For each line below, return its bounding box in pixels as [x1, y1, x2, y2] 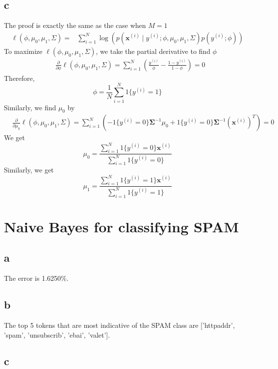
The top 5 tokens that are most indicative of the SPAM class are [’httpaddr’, [4, 320, 235, 330]
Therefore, [4, 73, 35, 83]
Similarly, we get [4, 165, 54, 175]
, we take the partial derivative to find [96, 46, 210, 56]
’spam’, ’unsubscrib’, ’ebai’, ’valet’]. [4, 329, 110, 340]
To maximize [4, 46, 43, 56]
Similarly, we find [4, 102, 56, 112]
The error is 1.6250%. [4, 273, 69, 283]
